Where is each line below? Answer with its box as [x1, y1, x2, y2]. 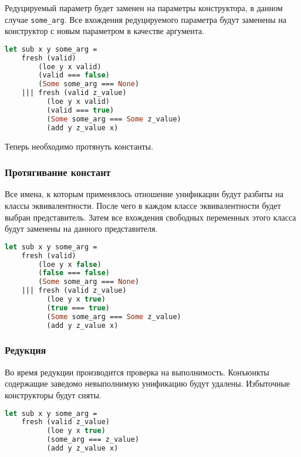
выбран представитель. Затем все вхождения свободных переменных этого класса [5, 211, 296, 223]
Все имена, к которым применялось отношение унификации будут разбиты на [5, 188, 283, 200]
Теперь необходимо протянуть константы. [5, 140, 154, 152]
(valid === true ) [46, 106, 114, 114]
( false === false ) [38, 269, 110, 277]
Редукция [5, 343, 46, 357]
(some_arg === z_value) [46, 435, 140, 444]
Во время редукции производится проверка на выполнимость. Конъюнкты [5, 365, 270, 378]
